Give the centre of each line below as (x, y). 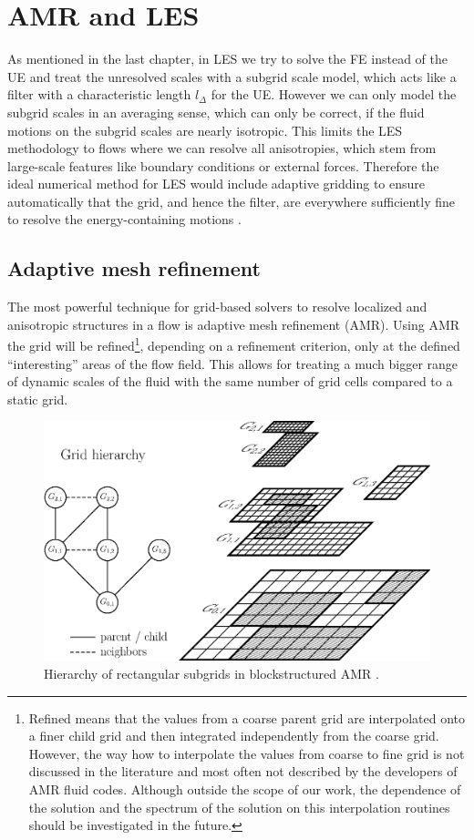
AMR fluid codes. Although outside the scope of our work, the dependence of (245, 789)
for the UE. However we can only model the (334, 94)
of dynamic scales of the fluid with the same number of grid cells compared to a (230, 381)
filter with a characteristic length (99, 94)
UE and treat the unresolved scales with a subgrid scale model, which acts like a (232, 76)
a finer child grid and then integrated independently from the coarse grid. (234, 736)
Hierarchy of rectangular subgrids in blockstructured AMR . (211, 673)
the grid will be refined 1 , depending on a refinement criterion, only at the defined (234, 344)
